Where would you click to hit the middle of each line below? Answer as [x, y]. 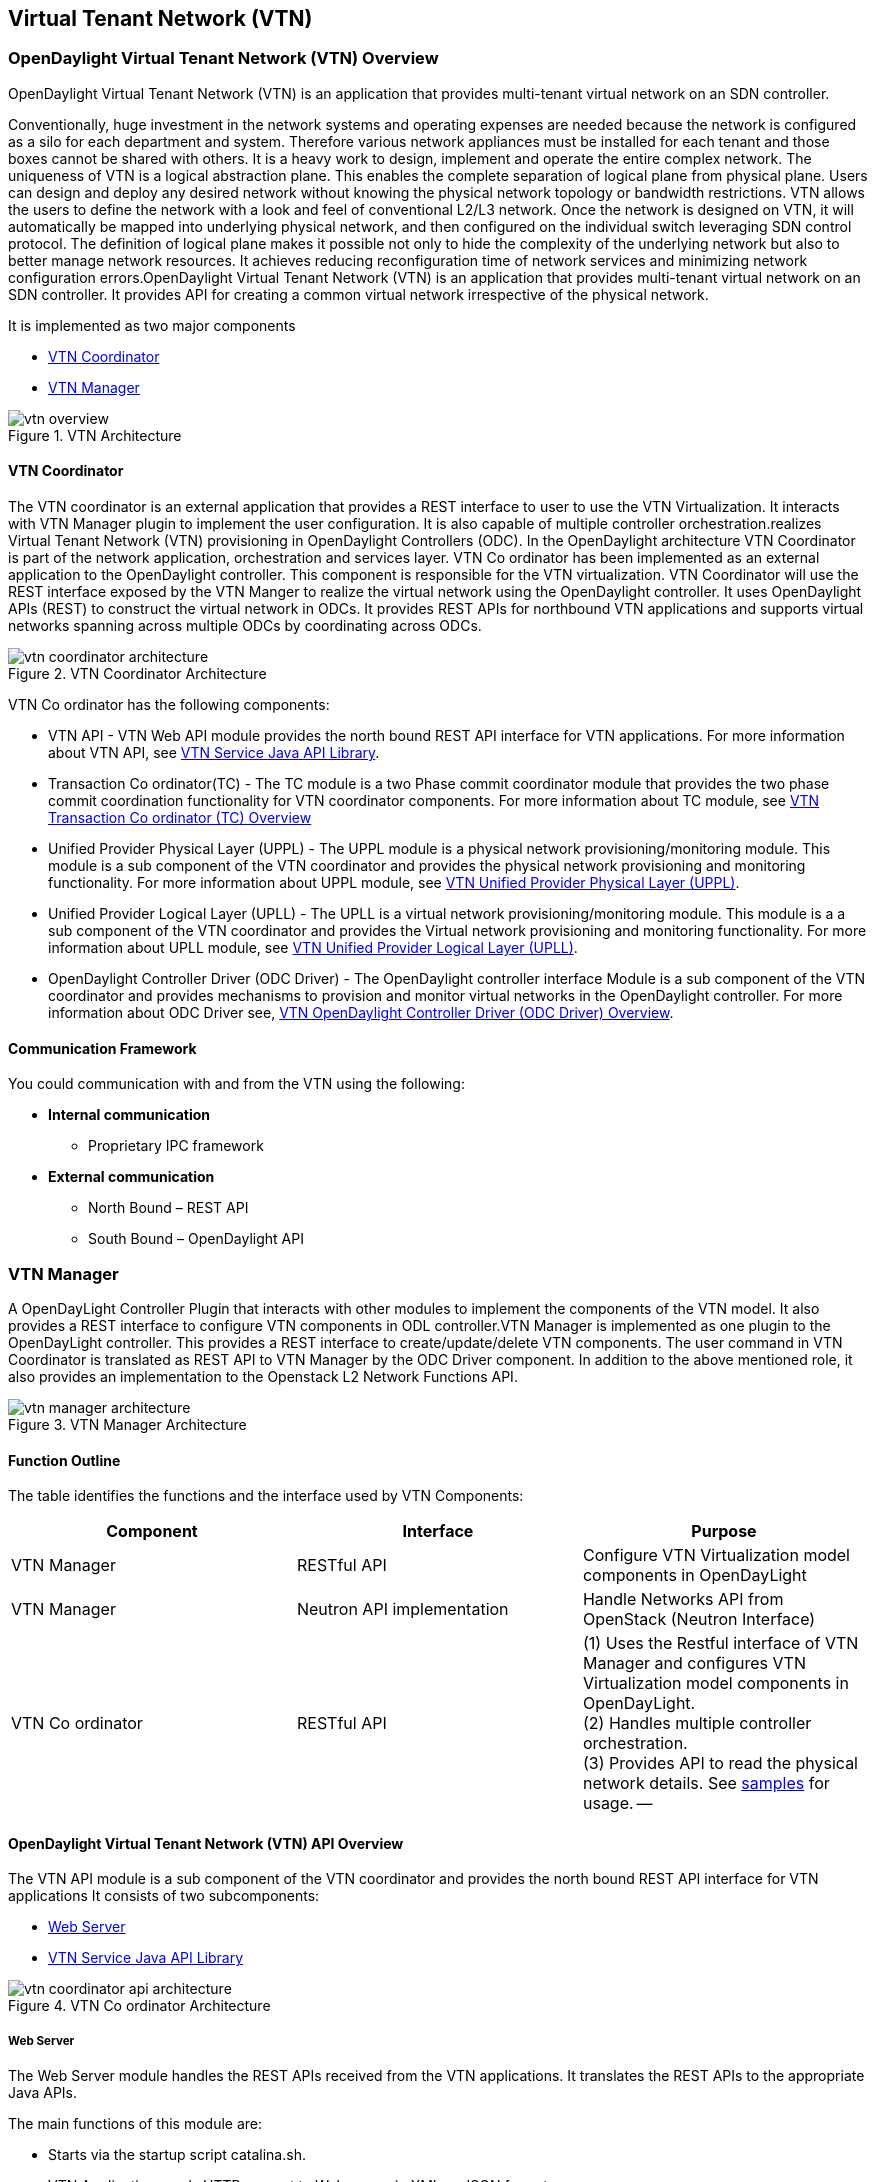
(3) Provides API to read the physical [720, 1763]
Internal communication [129, 1115]
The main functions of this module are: [135, 2124]
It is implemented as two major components [152, 325]
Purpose [724, 1531]
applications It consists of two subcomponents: [164, 1896]
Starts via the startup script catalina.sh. [177, 2155]
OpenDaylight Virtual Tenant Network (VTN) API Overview [206, 1843]
